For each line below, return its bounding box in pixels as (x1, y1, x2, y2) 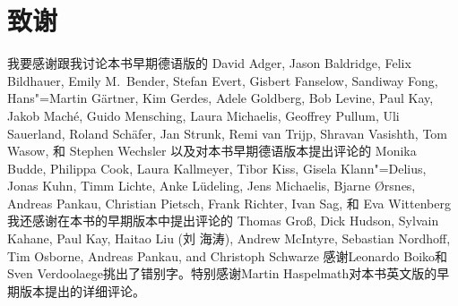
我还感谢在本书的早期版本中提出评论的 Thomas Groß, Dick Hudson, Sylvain (7, 211, 439, 230)
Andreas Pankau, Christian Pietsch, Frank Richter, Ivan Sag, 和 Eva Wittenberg (7, 193, 451, 212)
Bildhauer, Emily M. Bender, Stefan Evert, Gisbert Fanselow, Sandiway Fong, (7, 71, 438, 89)
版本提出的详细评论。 (19, 281, 145, 300)
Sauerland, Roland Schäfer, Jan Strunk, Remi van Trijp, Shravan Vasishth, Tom (7, 123, 448, 142)
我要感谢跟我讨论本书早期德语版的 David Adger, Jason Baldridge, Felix (7, 54, 411, 72)
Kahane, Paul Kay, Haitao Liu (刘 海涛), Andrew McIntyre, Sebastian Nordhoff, (7, 229, 451, 248)
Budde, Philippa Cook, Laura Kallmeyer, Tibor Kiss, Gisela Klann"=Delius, (7, 158, 427, 177)
